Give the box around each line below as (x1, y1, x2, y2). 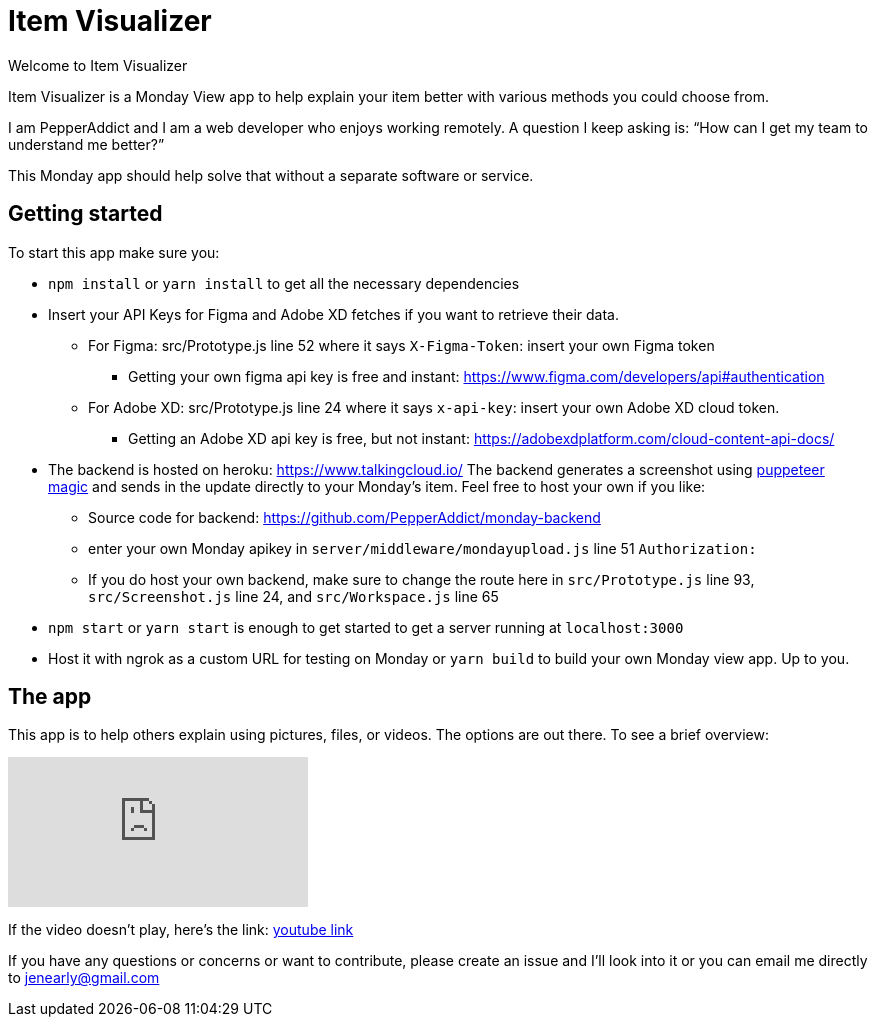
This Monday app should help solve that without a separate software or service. (8, 166, 534, 184)
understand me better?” (8, 135, 165, 153)
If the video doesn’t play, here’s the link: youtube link (8, 921, 354, 939)
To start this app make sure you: (8, 243, 220, 261)
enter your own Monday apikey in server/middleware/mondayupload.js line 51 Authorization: (88, 539, 757, 557)
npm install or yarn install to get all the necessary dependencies (48, 274, 520, 292)
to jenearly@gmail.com (8, 969, 160, 987)
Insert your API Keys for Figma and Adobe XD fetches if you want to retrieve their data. (48, 305, 620, 323)
